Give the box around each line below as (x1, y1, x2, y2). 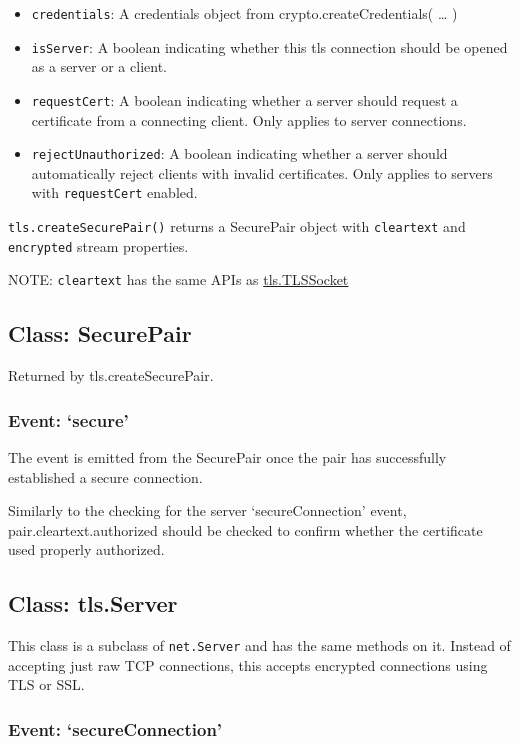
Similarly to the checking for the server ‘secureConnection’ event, (8, 500, 407, 521)
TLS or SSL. (8, 674, 85, 695)
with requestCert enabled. (31, 182, 198, 203)
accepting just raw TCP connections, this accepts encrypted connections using (8, 654, 488, 675)
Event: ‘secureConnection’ (8, 716, 223, 741)
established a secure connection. (8, 466, 203, 487)
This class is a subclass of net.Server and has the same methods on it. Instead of (8, 635, 511, 656)
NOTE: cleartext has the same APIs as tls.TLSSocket (8, 269, 349, 290)
